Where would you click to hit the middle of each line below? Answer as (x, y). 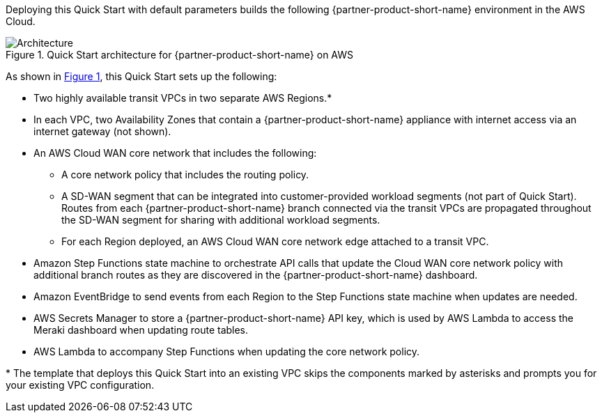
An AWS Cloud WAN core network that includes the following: (175, 153)
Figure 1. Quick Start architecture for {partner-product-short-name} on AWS (180, 55)
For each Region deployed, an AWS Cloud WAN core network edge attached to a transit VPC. (275, 241)
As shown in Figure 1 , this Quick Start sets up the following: (141, 76)
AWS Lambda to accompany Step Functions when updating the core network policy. (227, 351)
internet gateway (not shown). (102, 131)
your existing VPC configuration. (80, 385)
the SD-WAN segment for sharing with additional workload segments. (221, 220)
